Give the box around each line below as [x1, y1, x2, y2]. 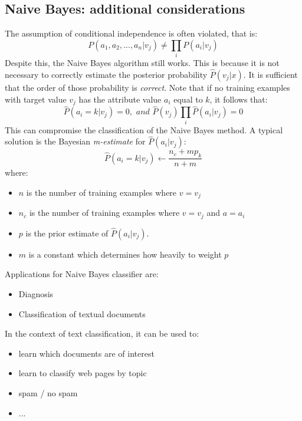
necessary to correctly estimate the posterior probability [5, 68, 208, 80]
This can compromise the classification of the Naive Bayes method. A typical [5, 123, 283, 136]
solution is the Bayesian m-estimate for [5, 135, 146, 147]
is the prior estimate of [25, 226, 109, 239]
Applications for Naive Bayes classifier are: [5, 268, 159, 280]
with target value [5, 93, 67, 105]
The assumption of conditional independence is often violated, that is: [5, 27, 258, 40]
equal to [173, 93, 203, 105]
